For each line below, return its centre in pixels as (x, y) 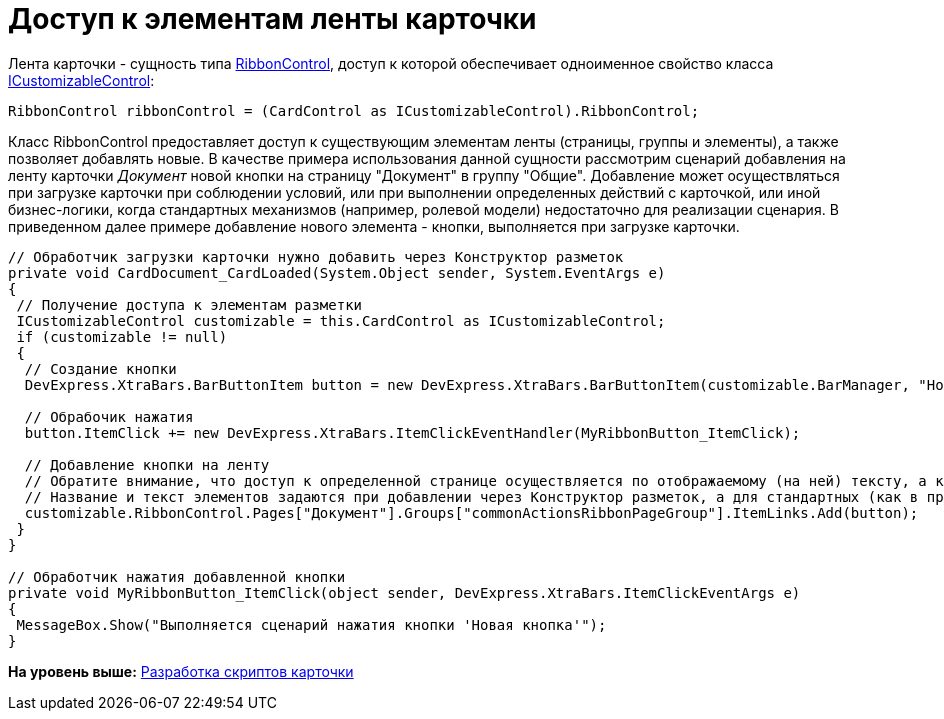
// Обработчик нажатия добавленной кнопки (177, 576)
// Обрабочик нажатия (109, 416)
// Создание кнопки (100, 368)
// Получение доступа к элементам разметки (189, 304)
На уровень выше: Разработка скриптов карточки (181, 671)
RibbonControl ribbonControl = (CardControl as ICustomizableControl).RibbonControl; (354, 110)
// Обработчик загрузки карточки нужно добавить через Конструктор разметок (316, 256)
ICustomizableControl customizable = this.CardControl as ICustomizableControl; (341, 320)
